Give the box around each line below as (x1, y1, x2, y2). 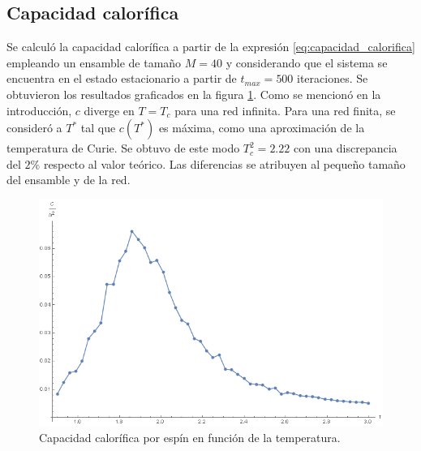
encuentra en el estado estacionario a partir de (6, 70, 237, 87)
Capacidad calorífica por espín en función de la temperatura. (39, 428, 341, 445)
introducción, (6, 101, 72, 118)
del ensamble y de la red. (6, 171, 131, 188)
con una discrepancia (293, 140, 397, 157)
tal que (80, 119, 116, 136)
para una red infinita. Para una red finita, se (174, 101, 396, 118)
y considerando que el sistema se (226, 54, 388, 71)
